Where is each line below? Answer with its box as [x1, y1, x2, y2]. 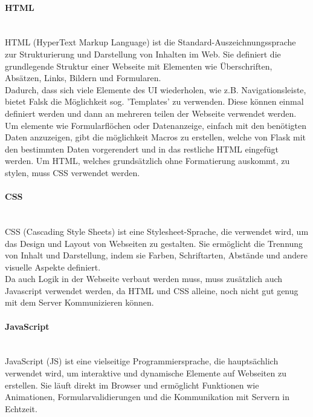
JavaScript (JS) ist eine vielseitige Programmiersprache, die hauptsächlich [5, 355, 279, 367]
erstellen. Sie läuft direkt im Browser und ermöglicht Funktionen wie [5, 378, 259, 391]
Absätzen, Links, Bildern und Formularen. [5, 71, 161, 84]
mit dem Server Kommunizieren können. [5, 296, 154, 309]
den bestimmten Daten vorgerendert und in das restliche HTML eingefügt [5, 142, 279, 155]
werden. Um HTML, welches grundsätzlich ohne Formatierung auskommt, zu [5, 154, 290, 167]
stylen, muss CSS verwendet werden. [5, 166, 140, 179]
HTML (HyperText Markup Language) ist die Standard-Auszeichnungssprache [5, 36, 296, 48]
